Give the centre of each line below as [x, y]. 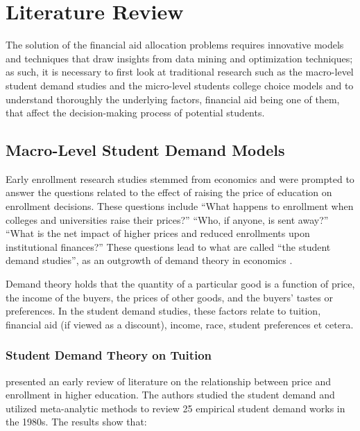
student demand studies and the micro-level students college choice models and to [180, 85]
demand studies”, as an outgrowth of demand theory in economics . [149, 260]
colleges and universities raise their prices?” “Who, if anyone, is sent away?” [167, 219]
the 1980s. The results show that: [76, 422]
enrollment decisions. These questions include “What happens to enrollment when [180, 206]
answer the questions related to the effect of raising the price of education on [169, 192]
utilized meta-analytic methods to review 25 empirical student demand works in [175, 408]
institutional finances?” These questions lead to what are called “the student [168, 246]
